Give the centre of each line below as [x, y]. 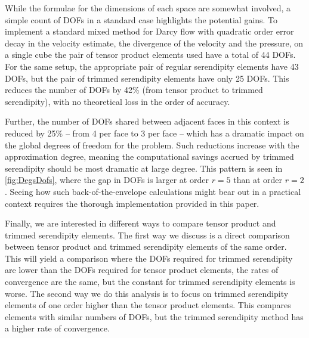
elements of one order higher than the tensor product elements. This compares [148, 305]
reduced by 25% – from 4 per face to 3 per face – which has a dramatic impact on [154, 133]
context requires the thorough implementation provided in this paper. [132, 203]
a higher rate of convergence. [57, 328]
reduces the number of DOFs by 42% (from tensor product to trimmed [134, 90]
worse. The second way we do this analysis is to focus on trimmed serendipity [147, 293]
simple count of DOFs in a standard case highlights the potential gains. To [141, 19]
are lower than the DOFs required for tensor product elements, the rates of [142, 270]
